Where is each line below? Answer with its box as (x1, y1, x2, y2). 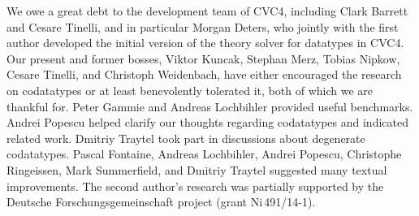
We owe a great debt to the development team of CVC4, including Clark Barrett (6, 2, 408, 19)
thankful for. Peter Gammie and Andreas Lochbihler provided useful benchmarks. (6, 97, 413, 114)
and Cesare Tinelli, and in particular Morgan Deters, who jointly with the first (6, 18, 399, 35)
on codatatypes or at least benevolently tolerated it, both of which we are (6, 81, 373, 98)
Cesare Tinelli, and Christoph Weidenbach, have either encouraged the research (6, 66, 402, 83)
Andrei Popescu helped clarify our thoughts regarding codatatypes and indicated (6, 114, 408, 131)
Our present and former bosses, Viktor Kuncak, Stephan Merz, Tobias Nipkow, (6, 50, 400, 67)
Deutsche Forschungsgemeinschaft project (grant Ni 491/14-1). (6, 193, 316, 210)
